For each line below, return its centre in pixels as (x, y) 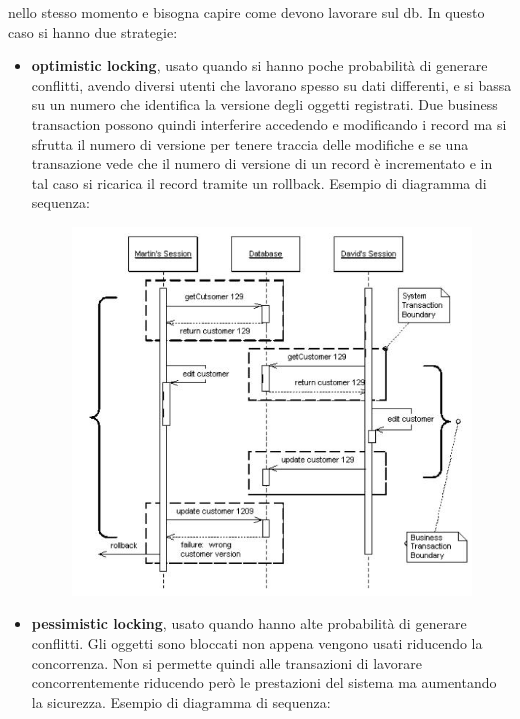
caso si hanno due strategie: (93, 31)
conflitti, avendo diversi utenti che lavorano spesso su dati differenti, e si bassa (271, 84)
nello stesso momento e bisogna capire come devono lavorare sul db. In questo (246, 12)
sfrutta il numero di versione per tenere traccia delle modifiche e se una (250, 143)
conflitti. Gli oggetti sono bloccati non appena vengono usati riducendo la (257, 642)
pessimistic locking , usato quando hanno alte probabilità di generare (249, 623)
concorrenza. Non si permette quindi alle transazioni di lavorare (226, 662)
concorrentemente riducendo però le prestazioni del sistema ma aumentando (264, 682)
